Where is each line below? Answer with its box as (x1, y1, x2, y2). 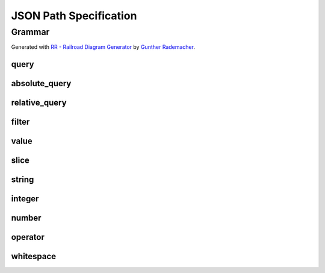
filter (11, 117, 30, 127)
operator (11, 232, 45, 242)
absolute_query (11, 78, 72, 89)
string (11, 175, 34, 185)
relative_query (11, 98, 67, 108)
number (11, 213, 42, 223)
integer (11, 193, 39, 204)
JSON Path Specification (11, 9, 137, 22)
